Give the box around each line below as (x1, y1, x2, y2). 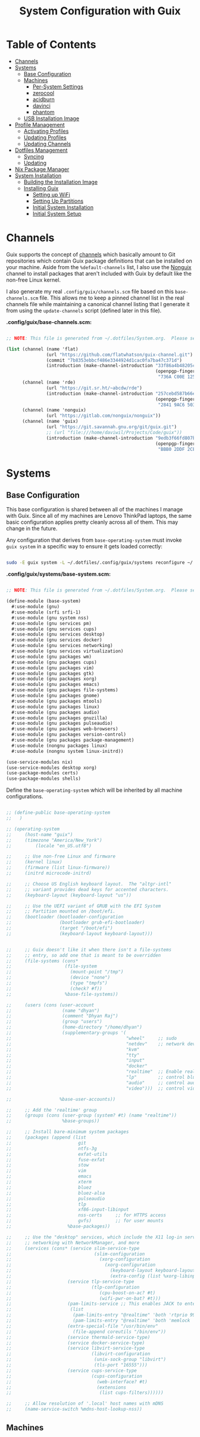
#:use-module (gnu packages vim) (11, 665, 95, 671)
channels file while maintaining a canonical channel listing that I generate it (6, 300, 190, 307)
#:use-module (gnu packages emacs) (11, 682, 100, 688)
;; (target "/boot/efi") (6, 925, 113, 931)
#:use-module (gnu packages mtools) (11, 698, 102, 704)
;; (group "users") (6, 1018, 102, 1025)
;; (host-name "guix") (6, 831, 73, 838)
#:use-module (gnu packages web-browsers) (11, 726, 118, 732)
